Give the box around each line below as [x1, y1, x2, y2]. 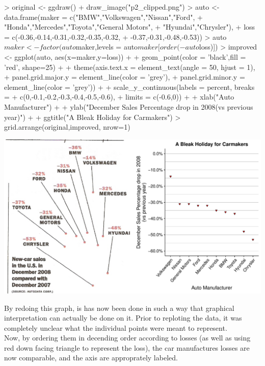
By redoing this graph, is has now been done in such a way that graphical [4, 302, 234, 313]
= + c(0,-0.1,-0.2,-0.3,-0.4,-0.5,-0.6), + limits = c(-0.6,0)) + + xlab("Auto [4, 91, 234, 102]
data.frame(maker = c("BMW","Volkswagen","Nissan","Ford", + [4, 11, 203, 22]
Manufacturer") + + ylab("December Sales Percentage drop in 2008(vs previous [4, 101, 253, 112]
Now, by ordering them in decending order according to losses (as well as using [4, 332, 251, 343]
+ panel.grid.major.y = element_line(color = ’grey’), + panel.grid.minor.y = [4, 71, 245, 82]
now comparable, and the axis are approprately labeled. [4, 352, 178, 363]
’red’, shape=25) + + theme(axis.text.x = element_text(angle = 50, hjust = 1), [4, 61, 255, 72]
